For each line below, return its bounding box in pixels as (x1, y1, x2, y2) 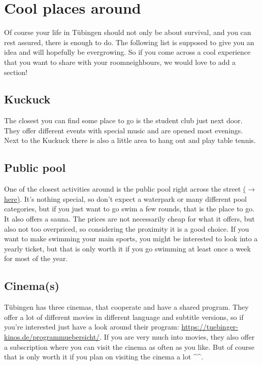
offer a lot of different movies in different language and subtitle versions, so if (4, 311, 244, 322)
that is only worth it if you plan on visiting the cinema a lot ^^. (4, 351, 204, 362)
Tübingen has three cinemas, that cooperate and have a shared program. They (4, 302, 249, 312)
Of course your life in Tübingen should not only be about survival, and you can (4, 27, 251, 38)
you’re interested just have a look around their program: (4, 321, 179, 332)
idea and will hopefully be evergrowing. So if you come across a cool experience (4, 47, 251, 57)
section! (4, 66, 27, 77)
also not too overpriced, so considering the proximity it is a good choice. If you (4, 223, 249, 234)
